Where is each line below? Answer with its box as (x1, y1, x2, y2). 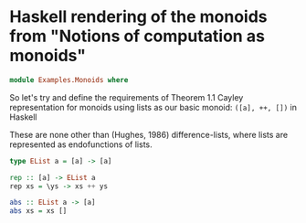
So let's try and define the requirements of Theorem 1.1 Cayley (9, 91, 244, 102)
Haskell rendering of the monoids (9, 6, 268, 27)
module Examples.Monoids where (9, 75, 129, 84)
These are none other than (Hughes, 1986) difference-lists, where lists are (9, 129, 289, 140)
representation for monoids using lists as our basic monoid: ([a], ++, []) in (9, 101, 297, 112)
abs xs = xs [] (9, 207, 68, 216)
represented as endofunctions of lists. (9, 139, 153, 150)
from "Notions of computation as (9, 26, 265, 47)
